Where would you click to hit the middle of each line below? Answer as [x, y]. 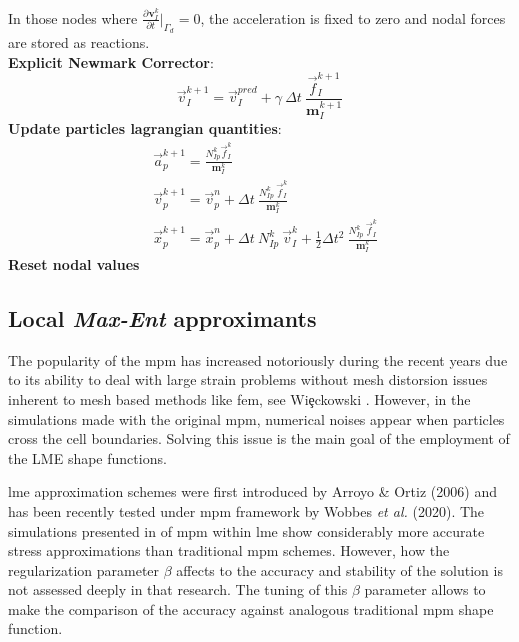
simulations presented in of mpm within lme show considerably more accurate [246, 530]
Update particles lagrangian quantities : [145, 128]
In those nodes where [73, 17]
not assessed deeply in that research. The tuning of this [178, 589]
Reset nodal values [74, 263]
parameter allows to [425, 589]
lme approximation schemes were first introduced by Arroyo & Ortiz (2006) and [252, 491]
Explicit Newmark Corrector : [111, 61]
